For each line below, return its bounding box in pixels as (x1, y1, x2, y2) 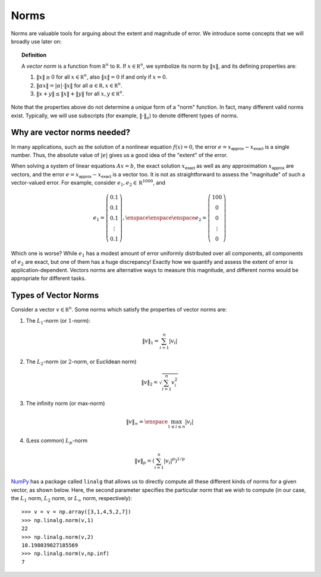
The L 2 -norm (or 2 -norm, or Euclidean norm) (26, 358, 137, 366)
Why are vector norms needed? (11, 127, 131, 138)
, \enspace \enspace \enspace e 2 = (122, 214, 207, 223)
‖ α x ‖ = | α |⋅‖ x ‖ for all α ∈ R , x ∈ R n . (36, 81, 123, 89)
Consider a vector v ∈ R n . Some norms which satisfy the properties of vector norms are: (11, 305, 227, 313)
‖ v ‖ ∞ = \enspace (125, 419, 168, 427)
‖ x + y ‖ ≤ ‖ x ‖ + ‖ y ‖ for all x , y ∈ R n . (36, 89, 124, 97)
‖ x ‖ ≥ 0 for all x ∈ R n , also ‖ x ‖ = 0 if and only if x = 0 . (36, 73, 168, 80)
